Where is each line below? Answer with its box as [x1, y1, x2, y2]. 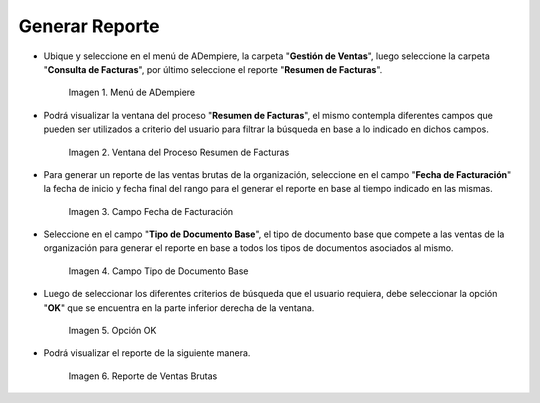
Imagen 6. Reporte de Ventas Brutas [68, 370, 218, 382]
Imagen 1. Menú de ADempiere [68, 86, 195, 99]
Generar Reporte [18, 15, 160, 37]
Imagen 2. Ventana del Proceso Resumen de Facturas [68, 146, 290, 158]
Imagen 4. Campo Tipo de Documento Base [68, 265, 249, 277]
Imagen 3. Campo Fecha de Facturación [68, 205, 234, 217]
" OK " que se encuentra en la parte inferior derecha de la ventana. [43, 301, 315, 314]
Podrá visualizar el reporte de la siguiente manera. [43, 347, 251, 359]
